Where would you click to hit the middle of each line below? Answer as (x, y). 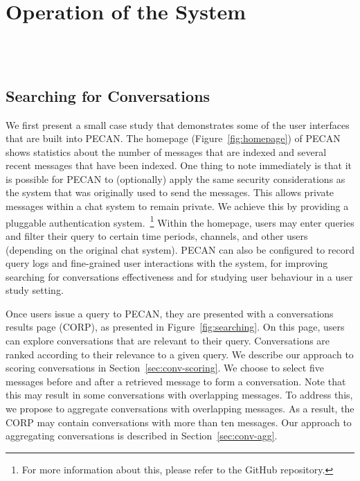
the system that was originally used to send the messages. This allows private (170, 192)
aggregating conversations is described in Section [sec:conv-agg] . (142, 436)
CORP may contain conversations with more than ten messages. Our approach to (179, 422)
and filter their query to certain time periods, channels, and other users (157, 235)
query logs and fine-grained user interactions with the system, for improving (167, 263)
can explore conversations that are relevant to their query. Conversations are (168, 341)
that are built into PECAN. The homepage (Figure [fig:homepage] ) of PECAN (173, 138)
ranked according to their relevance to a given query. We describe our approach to (180, 354)
